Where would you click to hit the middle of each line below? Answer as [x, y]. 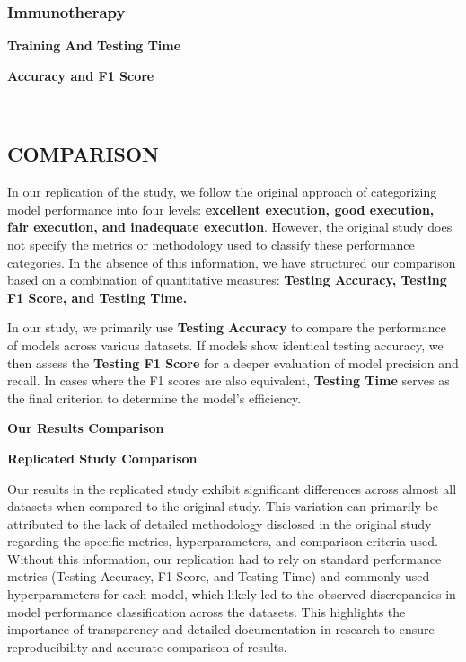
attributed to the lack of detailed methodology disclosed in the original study [220, 523]
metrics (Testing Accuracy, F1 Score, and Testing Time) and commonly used [219, 576]
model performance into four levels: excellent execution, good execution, [221, 209]
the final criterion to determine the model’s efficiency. [154, 397]
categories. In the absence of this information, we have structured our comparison [232, 262]
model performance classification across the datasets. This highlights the [207, 611]
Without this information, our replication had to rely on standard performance [224, 558]
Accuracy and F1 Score [81, 75]
